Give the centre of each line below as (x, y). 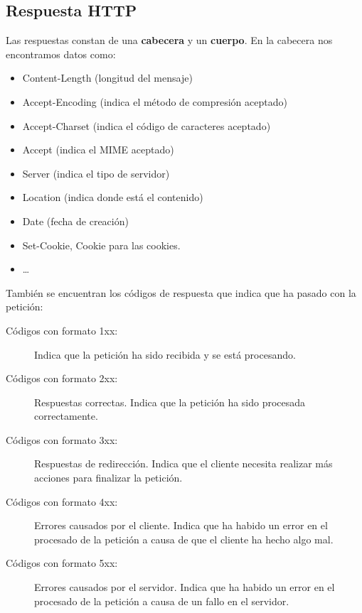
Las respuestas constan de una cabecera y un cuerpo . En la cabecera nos (169, 40)
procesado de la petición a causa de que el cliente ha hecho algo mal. (184, 539)
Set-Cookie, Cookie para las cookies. (101, 245)
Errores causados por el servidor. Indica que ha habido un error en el (185, 587)
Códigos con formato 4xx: (62, 501)
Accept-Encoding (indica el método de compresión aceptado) (155, 101)
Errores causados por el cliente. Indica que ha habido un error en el (181, 525)
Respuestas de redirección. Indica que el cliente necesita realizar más (183, 463)
